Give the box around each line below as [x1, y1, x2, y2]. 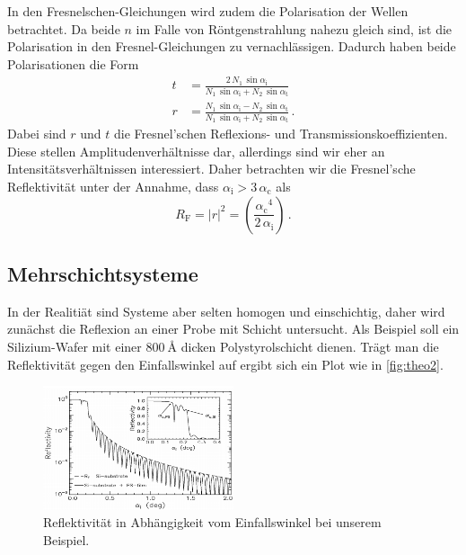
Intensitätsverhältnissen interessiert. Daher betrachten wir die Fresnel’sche [7, 159, 416, 178]
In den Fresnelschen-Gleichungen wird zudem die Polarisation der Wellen [7, 2, 409, 20]
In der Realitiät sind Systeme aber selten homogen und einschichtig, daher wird [7, 301, 445, 320]
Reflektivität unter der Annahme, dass [7, 177, 219, 196]
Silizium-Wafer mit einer [7, 337, 142, 356]
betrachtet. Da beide [7, 19, 120, 38]
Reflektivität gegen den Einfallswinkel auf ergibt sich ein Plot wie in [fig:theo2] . [7, 354, 444, 373]
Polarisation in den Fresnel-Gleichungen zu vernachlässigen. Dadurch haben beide [7, 37, 456, 56]
